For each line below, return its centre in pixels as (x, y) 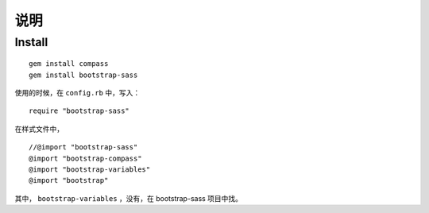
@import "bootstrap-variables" (90, 169)
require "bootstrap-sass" (79, 111)
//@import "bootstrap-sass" (83, 147)
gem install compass (69, 64)
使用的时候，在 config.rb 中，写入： (77, 92)
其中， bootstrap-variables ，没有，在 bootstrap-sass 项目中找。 (128, 198)
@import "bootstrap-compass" (85, 158)
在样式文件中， (39, 129)
